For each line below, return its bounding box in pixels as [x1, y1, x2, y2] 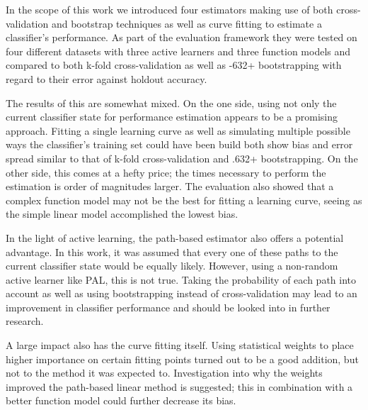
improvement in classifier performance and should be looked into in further [6, 299, 330, 314]
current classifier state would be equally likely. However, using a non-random [6, 258, 338, 273]
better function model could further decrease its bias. [6, 393, 236, 408]
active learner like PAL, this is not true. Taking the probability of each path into [6, 272, 357, 287]
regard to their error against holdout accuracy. [6, 71, 207, 86]
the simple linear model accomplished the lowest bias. [6, 206, 238, 221]
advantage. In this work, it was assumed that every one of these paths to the [6, 244, 338, 259]
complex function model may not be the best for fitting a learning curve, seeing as [6, 192, 362, 207]
